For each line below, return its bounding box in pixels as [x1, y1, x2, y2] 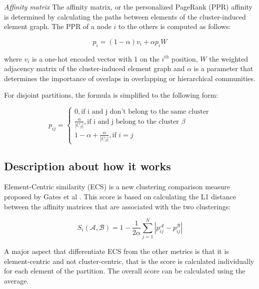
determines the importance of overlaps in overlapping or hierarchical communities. [4, 73, 255, 83]
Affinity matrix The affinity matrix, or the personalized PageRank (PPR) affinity [4, 2, 252, 12]
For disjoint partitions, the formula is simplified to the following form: [4, 90, 218, 100]
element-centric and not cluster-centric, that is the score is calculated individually [4, 255, 254, 266]
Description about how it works [4, 158, 171, 173]
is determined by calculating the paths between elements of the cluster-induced [4, 11, 246, 22]
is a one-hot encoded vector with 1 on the [32, 53, 159, 64]
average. [4, 275, 29, 286]
